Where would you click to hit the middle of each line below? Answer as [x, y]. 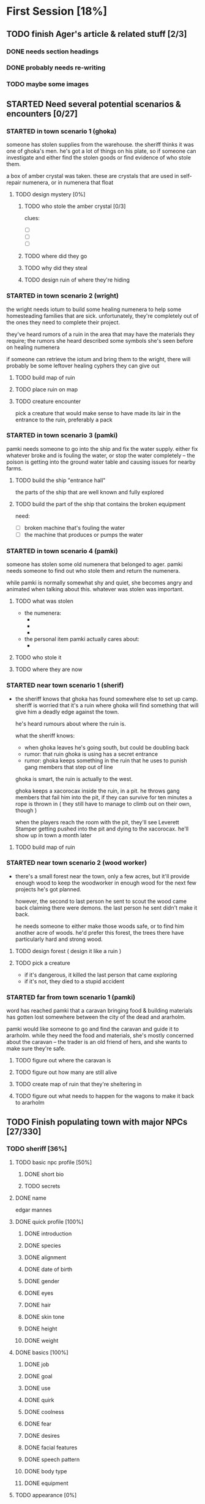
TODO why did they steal [56, 268]
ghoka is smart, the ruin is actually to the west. [74, 779]
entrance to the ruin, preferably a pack [64, 420]
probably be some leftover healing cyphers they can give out [83, 366]
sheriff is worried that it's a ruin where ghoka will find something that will [107, 705]
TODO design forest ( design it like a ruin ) [68, 951]
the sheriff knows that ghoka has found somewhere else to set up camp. [106, 699]
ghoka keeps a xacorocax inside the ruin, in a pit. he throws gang [97, 791]
